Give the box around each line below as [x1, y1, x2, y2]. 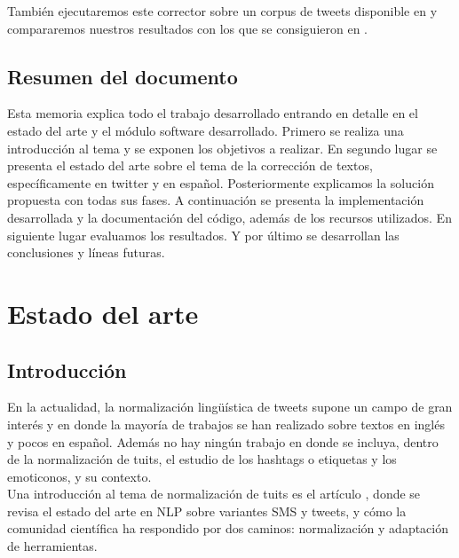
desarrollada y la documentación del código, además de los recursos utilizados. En [7, 208, 452, 226]
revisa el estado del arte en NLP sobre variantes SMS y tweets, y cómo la [7, 501, 407, 520]
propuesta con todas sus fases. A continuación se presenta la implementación [7, 191, 424, 209]
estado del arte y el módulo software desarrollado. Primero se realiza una [7, 121, 404, 139]
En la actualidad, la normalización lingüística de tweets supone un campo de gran [7, 397, 453, 416]
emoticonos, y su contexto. [7, 467, 152, 485]
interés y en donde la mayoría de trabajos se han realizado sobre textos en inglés [7, 414, 445, 433]
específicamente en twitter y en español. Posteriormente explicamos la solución [7, 173, 434, 192]
